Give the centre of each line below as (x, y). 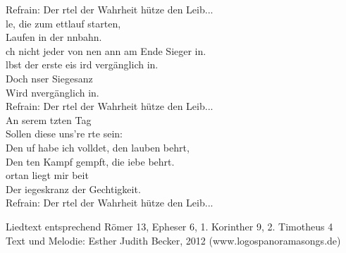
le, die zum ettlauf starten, (63, 23)
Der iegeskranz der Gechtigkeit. (73, 189)
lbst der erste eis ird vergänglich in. (82, 64)
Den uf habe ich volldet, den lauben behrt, (98, 147)
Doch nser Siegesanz (49, 78)
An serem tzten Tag (49, 119)
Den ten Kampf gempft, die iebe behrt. (90, 161)
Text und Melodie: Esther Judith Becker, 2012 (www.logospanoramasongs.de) (173, 240)
